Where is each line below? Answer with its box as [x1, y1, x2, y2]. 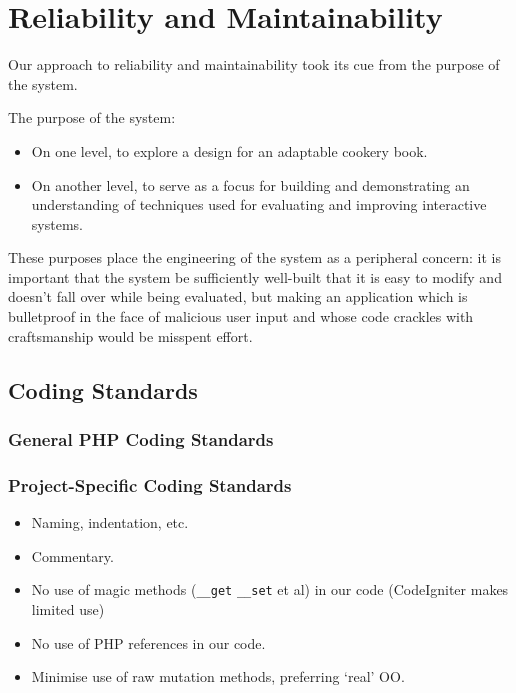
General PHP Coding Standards [8, 426, 274, 451]
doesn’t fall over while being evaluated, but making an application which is [8, 286, 468, 307]
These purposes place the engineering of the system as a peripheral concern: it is [8, 247, 502, 268]
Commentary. [31, 545, 114, 566]
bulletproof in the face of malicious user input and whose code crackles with [8, 306, 474, 327]
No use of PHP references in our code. [31, 632, 266, 653]
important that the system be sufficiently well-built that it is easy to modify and [8, 266, 502, 287]
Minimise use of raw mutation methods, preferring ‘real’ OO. [31, 666, 405, 687]
